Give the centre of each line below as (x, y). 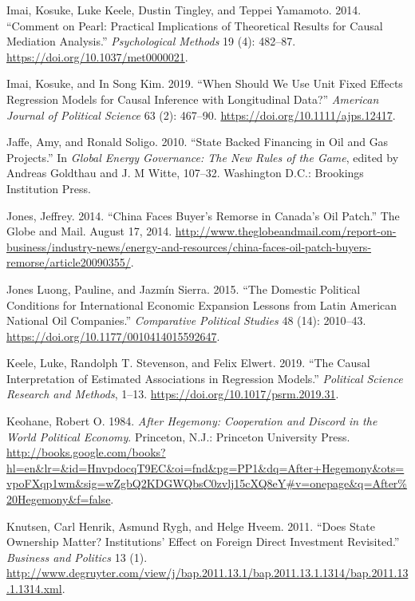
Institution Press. (49, 188)
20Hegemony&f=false (59, 499)
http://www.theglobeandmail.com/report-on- (286, 231)
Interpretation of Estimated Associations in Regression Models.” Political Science (205, 378)
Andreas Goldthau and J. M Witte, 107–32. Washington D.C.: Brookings (185, 173)
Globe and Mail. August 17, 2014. (89, 231)
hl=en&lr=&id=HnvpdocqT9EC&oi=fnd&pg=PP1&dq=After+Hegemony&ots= (206, 467)
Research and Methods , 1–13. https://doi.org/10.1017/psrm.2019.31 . (173, 394)
